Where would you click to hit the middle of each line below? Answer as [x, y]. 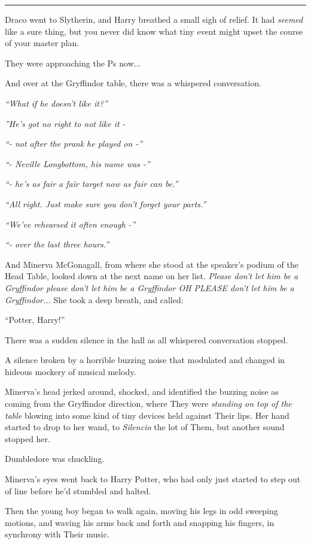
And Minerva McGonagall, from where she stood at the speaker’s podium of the [152, 264]
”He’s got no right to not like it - [65, 123]
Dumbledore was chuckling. [55, 459]
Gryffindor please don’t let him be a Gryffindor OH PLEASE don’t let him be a [150, 287]
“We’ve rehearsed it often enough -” [70, 224]
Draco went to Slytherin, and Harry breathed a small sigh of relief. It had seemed [154, 19]
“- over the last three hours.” [57, 244]
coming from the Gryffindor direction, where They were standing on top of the [148, 404]
